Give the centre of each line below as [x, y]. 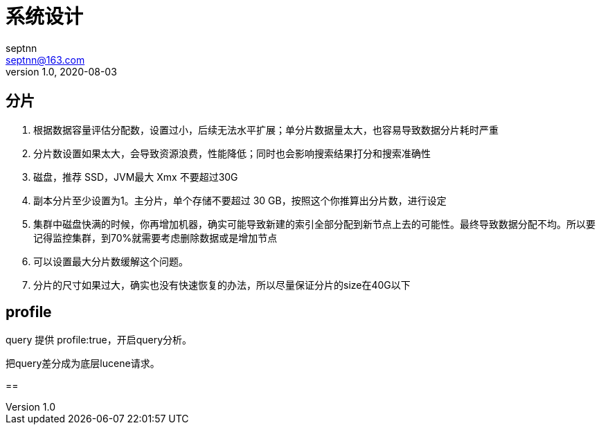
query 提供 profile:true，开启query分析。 [99, 340]
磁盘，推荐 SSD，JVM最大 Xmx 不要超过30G [136, 177]
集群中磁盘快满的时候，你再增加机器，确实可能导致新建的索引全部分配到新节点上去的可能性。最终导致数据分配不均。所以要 [314, 224]
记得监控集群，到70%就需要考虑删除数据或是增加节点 [155, 238]
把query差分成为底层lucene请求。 [83, 364]
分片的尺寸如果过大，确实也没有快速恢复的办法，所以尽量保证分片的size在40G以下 [222, 285]
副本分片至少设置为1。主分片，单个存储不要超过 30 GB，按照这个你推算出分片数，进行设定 [240, 200]
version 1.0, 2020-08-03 [61, 71]
